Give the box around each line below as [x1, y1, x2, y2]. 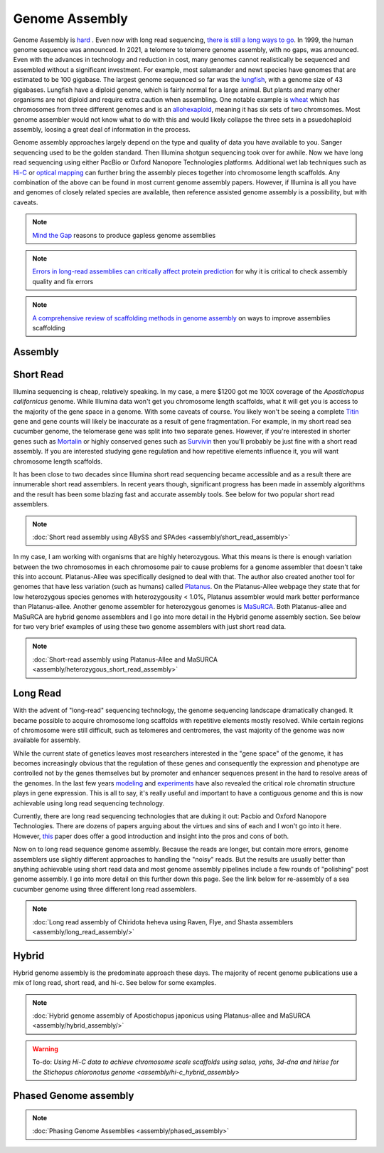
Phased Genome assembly [13, 1090, 134, 1102]
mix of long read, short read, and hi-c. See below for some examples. [13, 979, 217, 987]
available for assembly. [13, 736, 81, 744]
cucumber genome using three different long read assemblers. [13, 885, 197, 893]
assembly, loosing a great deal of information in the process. [13, 125, 191, 134]
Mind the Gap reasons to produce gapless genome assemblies [32, 231, 216, 239]
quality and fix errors [32, 277, 94, 286]
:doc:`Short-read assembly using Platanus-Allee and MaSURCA [32, 655, 218, 664]
